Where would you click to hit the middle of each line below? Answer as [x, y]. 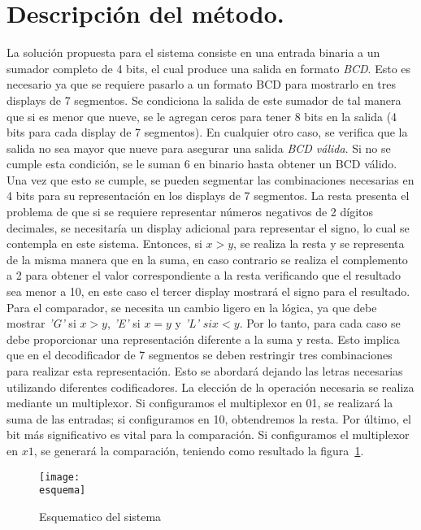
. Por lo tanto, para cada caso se [320, 323]
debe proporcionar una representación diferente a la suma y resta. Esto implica [203, 339]
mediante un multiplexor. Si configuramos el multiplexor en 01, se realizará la [200, 403]
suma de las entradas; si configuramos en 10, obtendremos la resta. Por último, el [209, 418]
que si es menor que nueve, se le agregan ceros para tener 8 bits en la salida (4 [202, 116]
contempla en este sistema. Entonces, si [104, 243]
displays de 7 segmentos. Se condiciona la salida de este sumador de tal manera [204, 100]
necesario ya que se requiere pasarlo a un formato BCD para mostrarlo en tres [202, 84]
